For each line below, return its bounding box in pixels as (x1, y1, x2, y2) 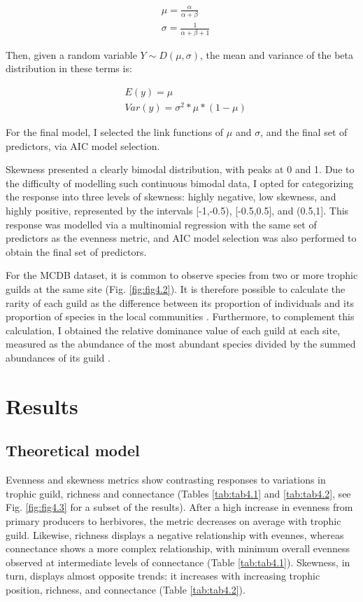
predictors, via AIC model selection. (6, 138, 160, 153)
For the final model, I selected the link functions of (6, 125, 224, 139)
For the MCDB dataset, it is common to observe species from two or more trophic (6, 268, 358, 282)
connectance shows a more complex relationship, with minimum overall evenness (6, 541, 350, 556)
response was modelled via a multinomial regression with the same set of (6, 217, 317, 231)
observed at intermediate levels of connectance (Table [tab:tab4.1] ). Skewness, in (6, 554, 350, 569)
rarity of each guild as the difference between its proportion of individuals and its (6, 295, 354, 310)
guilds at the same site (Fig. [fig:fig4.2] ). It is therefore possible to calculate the (6, 281, 346, 296)
